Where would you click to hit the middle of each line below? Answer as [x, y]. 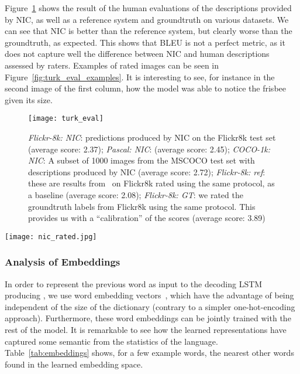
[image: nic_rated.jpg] [51, 237]
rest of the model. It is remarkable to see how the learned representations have [146, 329]
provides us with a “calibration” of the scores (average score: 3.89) [147, 218]
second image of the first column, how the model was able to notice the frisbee [145, 88]
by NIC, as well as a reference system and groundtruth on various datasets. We [147, 19]
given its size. [29, 99]
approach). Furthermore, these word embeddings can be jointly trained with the [148, 318]
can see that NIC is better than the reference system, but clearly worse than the [149, 31]
